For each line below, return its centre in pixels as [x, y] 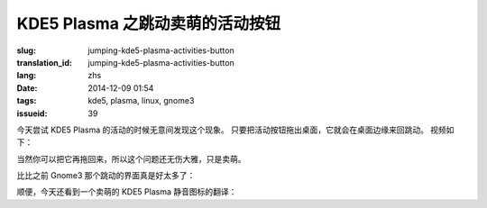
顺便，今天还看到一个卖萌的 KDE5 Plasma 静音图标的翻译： [127, 192]
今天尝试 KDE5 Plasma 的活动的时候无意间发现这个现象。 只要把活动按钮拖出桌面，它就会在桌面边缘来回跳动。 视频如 [235, 130]
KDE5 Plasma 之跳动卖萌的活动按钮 [149, 23]
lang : [27, 76]
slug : [26, 50]
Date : [27, 88]
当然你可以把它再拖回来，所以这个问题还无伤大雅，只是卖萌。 [131, 158]
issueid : [32, 113]
